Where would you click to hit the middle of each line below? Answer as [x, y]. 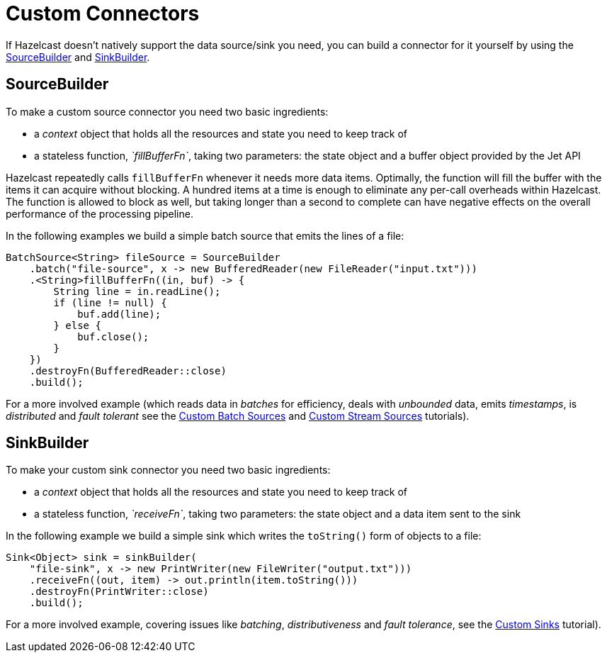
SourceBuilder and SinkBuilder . [78, 57]
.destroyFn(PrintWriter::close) [119, 592]
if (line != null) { [110, 302]
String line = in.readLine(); [137, 291]
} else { [77, 325]
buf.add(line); [119, 314]
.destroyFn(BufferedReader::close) [128, 370]
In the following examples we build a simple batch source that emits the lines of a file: [205, 235]
